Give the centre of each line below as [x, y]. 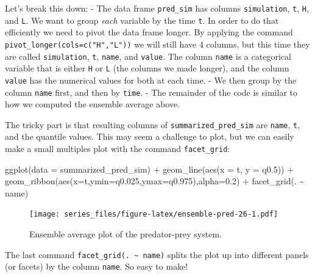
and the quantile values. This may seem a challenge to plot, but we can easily [150, 136]
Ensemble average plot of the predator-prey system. [126, 234]
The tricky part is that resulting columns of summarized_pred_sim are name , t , [153, 124]
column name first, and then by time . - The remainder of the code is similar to [151, 92]
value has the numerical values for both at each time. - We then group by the [151, 80]
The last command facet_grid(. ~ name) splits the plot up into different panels [157, 254]
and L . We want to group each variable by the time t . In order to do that [142, 20]
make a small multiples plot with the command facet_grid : [118, 149]
